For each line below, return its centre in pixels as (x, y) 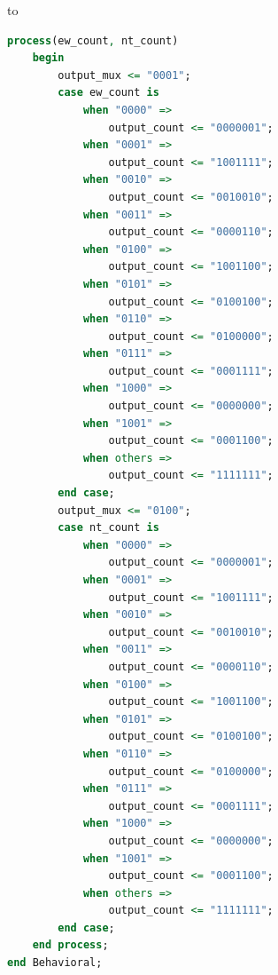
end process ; (70, 945)
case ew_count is (108, 93)
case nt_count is (108, 528)
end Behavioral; (55, 963)
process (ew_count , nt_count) (93, 40)
